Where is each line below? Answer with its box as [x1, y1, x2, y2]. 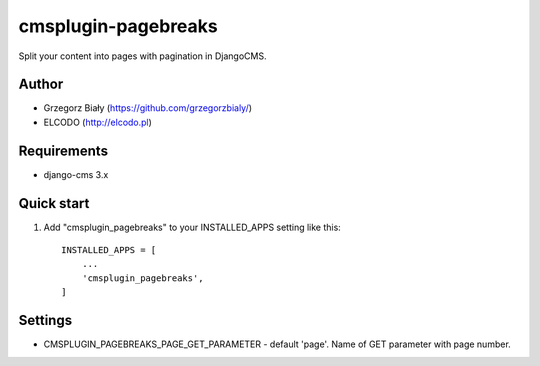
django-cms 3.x [43, 168, 109, 180]
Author [18, 76, 64, 93]
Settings [18, 312, 73, 329]
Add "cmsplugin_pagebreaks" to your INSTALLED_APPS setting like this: [43, 221, 342, 233]
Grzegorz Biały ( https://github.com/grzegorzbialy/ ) [43, 102, 253, 114]
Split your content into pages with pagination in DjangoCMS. [18, 50, 267, 62]
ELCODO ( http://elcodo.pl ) [43, 116, 152, 128]
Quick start [18, 195, 90, 212]
